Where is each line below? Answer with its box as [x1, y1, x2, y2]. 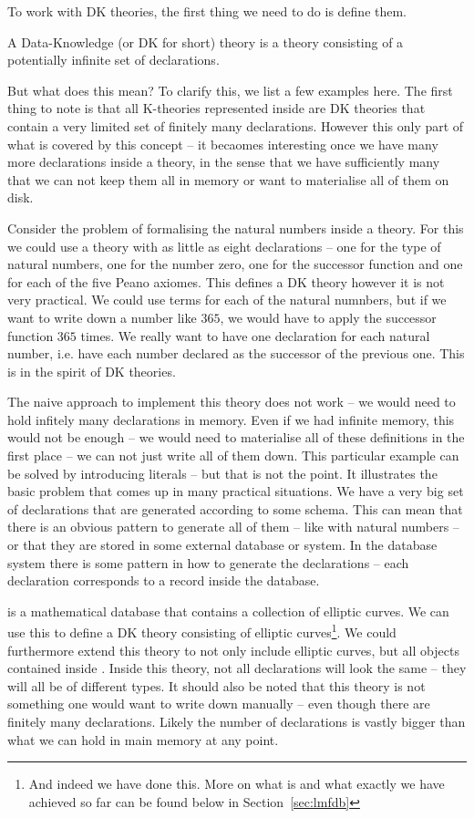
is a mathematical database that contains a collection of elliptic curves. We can [7, 601, 449, 620]
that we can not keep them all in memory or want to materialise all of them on [7, 170, 449, 189]
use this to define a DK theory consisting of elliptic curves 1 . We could [7, 620, 397, 642]
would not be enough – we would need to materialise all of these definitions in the [7, 428, 465, 447]
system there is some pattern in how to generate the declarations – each [7, 553, 409, 572]
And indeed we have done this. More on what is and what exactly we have [28, 774, 445, 793]
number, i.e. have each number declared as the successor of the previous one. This [7, 344, 465, 363]
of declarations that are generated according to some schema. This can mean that [7, 499, 463, 518]
